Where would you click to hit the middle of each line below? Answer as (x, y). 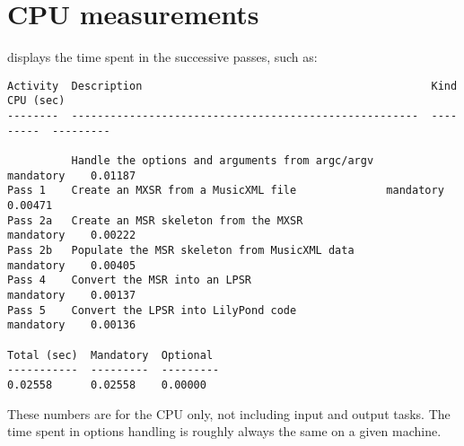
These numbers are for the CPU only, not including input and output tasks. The (229, 413)
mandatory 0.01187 (72, 175)
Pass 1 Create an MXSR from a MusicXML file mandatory (226, 191)
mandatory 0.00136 (72, 325)
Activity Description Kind (232, 86)
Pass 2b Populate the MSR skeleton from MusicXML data (181, 250)
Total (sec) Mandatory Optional (110, 355)
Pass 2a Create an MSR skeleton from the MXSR (155, 220)
